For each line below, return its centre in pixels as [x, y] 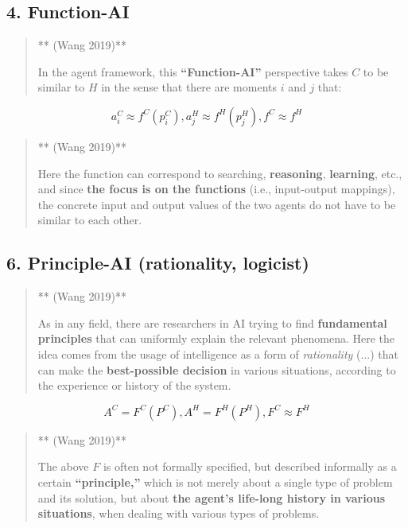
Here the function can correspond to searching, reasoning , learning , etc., [220, 173]
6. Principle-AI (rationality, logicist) [158, 263]
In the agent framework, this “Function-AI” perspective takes [193, 71]
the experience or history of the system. [134, 385]
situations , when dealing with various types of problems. [179, 513]
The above [63, 466]
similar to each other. [90, 220]
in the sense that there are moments [189, 87]
